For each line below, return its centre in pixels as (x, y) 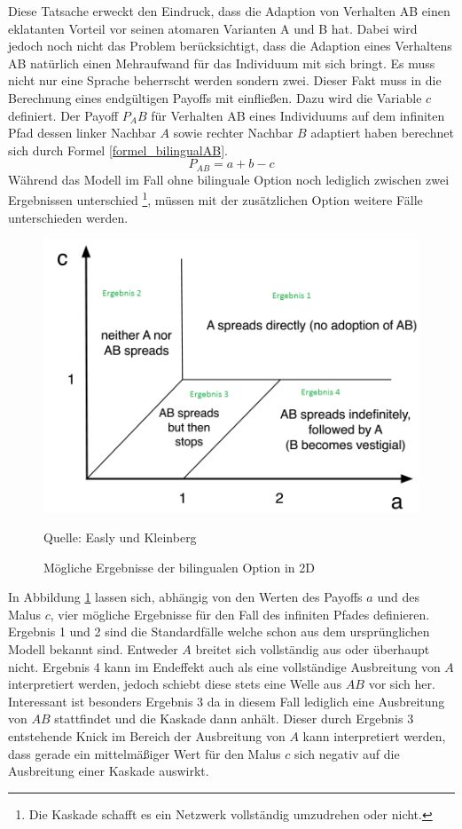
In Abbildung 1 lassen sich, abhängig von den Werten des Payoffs (185, 597)
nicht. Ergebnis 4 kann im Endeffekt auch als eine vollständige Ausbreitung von (224, 666)
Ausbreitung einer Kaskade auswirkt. (109, 771)
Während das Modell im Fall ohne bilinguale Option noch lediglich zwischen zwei (229, 179)
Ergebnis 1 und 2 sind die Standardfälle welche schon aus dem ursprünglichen (219, 632)
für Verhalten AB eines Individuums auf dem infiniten (298, 115)
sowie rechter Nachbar (233, 133)
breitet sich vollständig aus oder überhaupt (313, 648)
